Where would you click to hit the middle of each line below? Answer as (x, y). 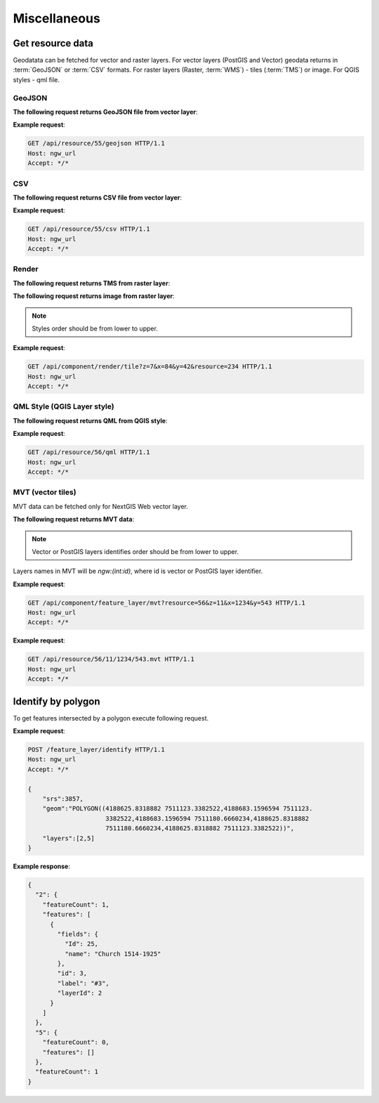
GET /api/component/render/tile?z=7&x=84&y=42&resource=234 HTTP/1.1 (150, 367)
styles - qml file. (36, 79)
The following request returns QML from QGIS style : (90, 420)
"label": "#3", (84, 983)
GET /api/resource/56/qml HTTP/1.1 (89, 452)
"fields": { (78, 934)
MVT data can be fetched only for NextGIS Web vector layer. (101, 506)
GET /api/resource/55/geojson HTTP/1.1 (96, 143)
